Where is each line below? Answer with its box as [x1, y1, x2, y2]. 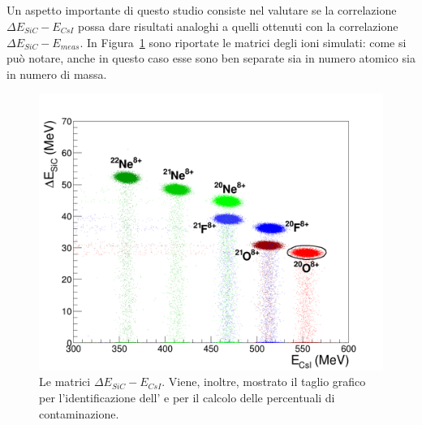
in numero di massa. [6, 65, 107, 82]
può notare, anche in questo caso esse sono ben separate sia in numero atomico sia [6, 50, 416, 67]
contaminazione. [39, 405, 119, 422]
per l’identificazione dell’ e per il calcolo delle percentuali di [39, 388, 335, 405]
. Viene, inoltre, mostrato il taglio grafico [161, 373, 366, 390]
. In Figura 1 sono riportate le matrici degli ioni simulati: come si [80, 33, 407, 50]
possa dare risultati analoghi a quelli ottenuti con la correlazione [78, 17, 398, 34]
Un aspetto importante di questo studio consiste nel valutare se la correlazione [6, 2, 397, 19]
